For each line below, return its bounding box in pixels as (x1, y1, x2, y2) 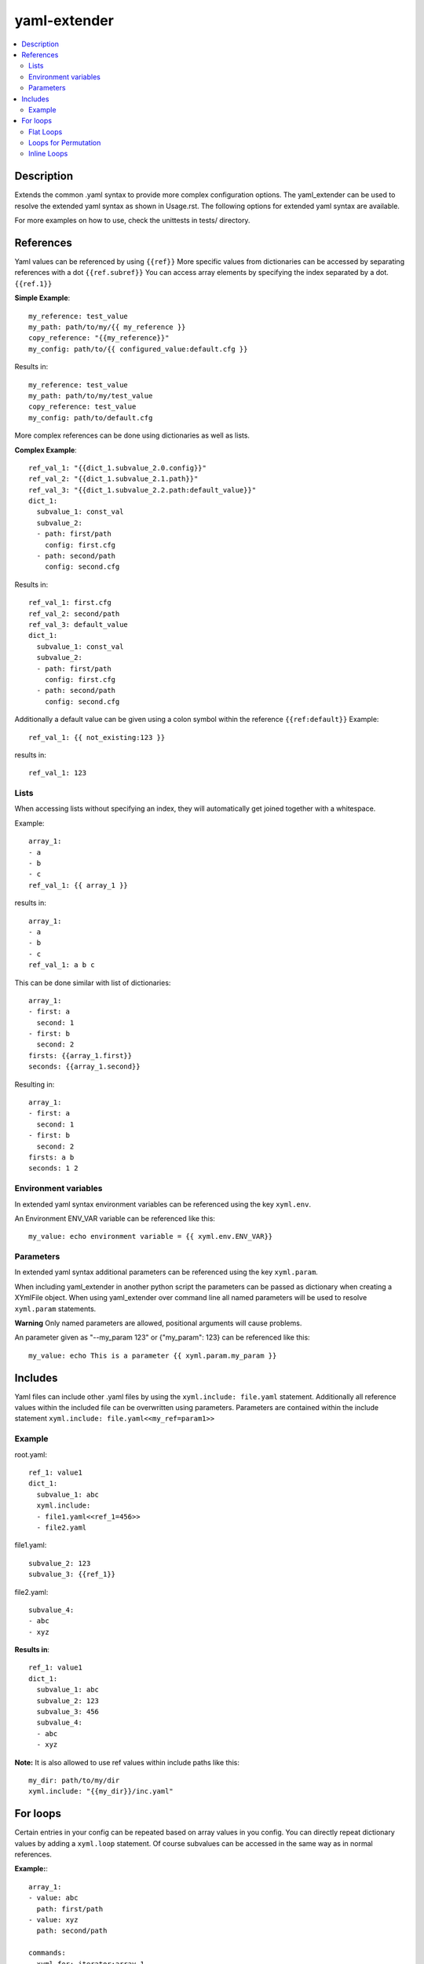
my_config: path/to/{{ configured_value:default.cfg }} (28, 344, 248, 354)
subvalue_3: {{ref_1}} (28, 1570, 116, 1579)
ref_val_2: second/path (28, 609, 120, 618)
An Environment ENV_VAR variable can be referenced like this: (14, 1214, 216, 1223)
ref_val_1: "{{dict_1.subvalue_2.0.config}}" (28, 464, 207, 472)
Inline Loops (28, 149, 68, 159)
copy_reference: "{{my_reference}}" (28, 334, 170, 343)
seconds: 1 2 (28, 1163, 79, 1173)
